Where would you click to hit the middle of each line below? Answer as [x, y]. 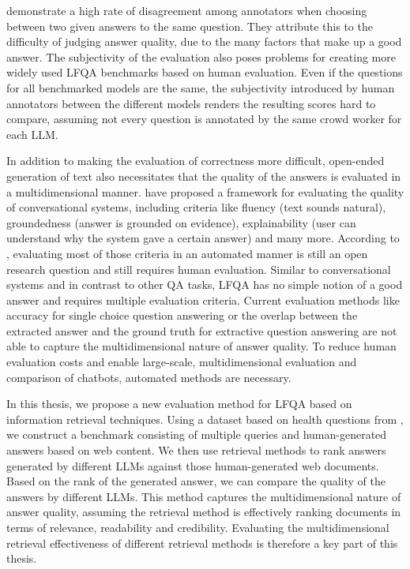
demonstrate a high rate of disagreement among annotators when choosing [187, 10]
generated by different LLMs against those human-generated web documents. [193, 465]
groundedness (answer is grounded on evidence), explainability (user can [181, 222]
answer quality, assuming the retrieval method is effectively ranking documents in [204, 512]
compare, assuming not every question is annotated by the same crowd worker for [204, 119]
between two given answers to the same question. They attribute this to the [190, 26]
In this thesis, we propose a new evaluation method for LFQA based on [179, 404]
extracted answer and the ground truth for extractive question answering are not [202, 330]
